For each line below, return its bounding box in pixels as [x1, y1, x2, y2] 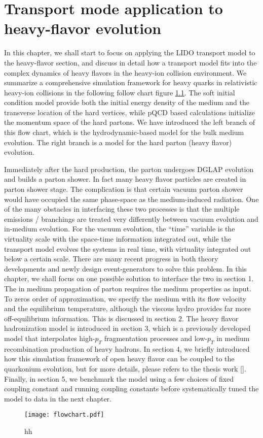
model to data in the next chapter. [4, 393, 111, 403]
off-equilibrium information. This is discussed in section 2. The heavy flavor [4, 313, 239, 323]
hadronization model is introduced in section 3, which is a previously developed [4, 323, 251, 333]
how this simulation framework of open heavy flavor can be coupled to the [4, 353, 235, 364]
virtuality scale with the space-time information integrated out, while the [4, 233, 231, 244]
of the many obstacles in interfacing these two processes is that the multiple [4, 204, 240, 214]
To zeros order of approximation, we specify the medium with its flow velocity [4, 293, 246, 304]
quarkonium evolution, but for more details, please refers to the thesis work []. [4, 363, 246, 374]
